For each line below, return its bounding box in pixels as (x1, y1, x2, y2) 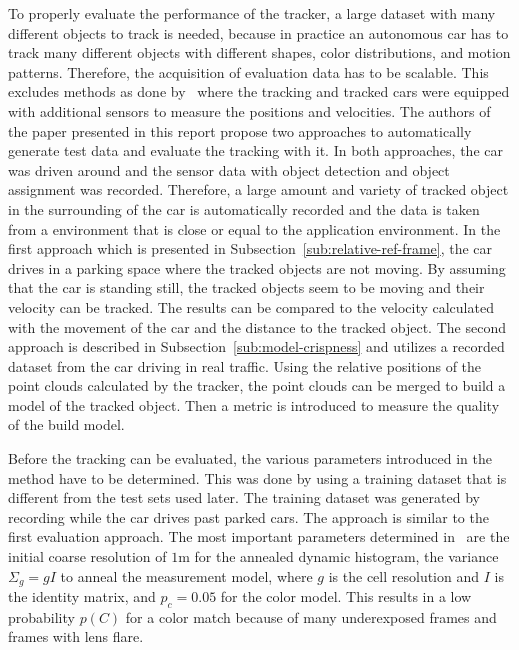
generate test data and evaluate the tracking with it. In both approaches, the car (8, 140, 503, 161)
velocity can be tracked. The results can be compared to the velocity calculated (8, 296, 494, 317)
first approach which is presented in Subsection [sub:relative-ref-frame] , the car (8, 238, 493, 259)
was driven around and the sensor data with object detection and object (8, 159, 450, 180)
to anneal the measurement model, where (60, 565, 313, 586)
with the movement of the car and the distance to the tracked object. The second (8, 316, 506, 337)
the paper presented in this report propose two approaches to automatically (8, 120, 472, 141)
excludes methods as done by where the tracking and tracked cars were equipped (8, 81, 510, 102)
